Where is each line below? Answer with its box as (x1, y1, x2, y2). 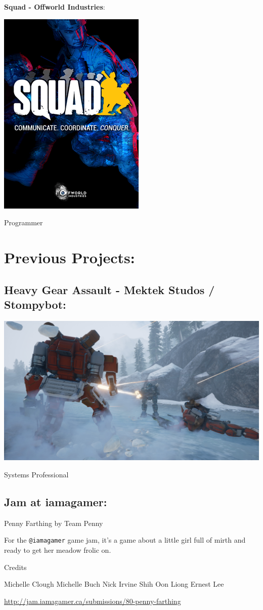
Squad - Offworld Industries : (4, 2, 105, 12)
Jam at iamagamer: (4, 494, 107, 509)
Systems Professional (4, 469, 69, 479)
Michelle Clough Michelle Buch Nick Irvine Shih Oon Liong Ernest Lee (4, 579, 224, 589)
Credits (4, 561, 27, 572)
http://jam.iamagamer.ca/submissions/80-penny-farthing (4, 595, 181, 606)
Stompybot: (4, 296, 66, 312)
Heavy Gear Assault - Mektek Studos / (4, 281, 215, 297)
